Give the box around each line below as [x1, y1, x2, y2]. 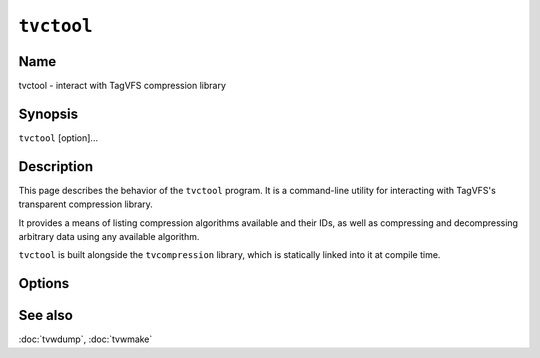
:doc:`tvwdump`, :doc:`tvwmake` [18, 333, 153, 345]
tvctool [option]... [18, 131, 99, 144]
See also [18, 307, 74, 324]
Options [18, 275, 70, 292]
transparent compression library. [18, 198, 154, 210]
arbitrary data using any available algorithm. [18, 231, 200, 243]
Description [18, 158, 94, 175]
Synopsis [18, 105, 79, 122]
